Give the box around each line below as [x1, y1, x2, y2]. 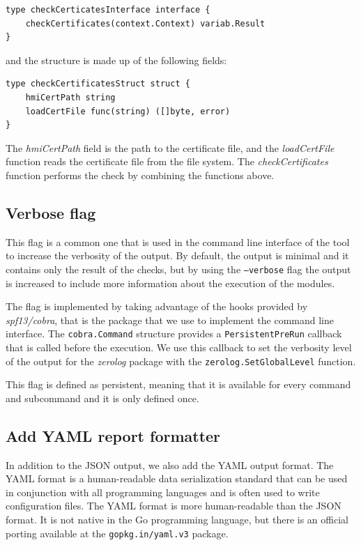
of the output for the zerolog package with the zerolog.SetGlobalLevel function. [6, 353, 356, 368]
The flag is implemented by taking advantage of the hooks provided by [6, 299, 308, 314]
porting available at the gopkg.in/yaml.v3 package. [6, 525, 229, 540]
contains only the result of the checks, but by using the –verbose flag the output [6, 261, 351, 276]
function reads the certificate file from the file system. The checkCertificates [6, 154, 328, 169]
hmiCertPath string [25, 92, 116, 102]
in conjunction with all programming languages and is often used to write [6, 484, 320, 499]
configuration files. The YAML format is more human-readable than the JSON [6, 498, 341, 513]
